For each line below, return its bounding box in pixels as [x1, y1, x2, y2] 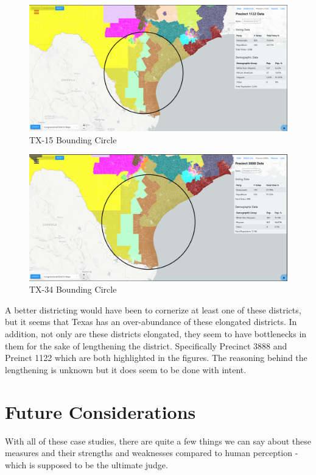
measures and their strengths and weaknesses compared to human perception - [5, 446, 298, 459]
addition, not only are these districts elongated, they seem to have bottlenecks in [5, 327, 307, 340]
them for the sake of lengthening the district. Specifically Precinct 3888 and [5, 339, 287, 352]
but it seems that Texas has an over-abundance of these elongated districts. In [5, 315, 297, 328]
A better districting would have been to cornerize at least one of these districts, [5, 303, 301, 316]
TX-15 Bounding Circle [29, 133, 117, 146]
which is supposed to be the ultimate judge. [5, 458, 168, 471]
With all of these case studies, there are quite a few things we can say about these [5, 434, 311, 447]
